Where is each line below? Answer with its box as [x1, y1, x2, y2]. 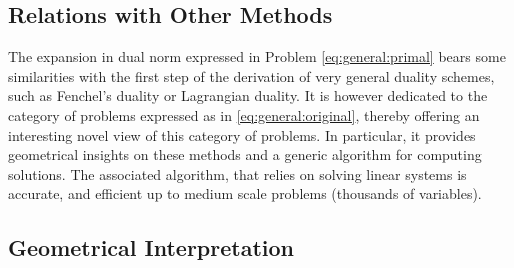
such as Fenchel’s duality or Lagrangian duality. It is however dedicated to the [8, 85, 488, 106]
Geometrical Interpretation [8, 232, 295, 263]
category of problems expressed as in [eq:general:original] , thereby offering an [8, 104, 480, 125]
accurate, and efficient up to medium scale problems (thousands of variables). [8, 183, 482, 204]
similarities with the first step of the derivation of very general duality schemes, [8, 65, 495, 86]
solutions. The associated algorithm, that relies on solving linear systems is [8, 163, 467, 184]
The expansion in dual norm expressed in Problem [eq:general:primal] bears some [8, 46, 506, 67]
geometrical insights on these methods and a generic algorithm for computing [8, 144, 482, 165]
